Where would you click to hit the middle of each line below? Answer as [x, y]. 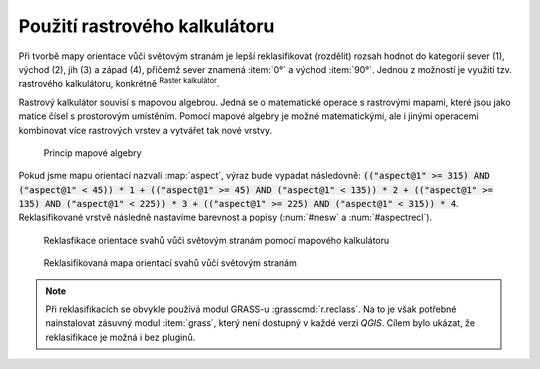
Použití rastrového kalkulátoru [146, 26]
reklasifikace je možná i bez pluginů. [120, 337]
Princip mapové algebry [92, 152]
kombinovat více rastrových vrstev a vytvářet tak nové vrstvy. [145, 130]
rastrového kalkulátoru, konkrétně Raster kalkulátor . [119, 83]
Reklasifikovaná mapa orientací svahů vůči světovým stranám [170, 263]
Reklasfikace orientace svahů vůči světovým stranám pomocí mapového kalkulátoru [216, 240]
